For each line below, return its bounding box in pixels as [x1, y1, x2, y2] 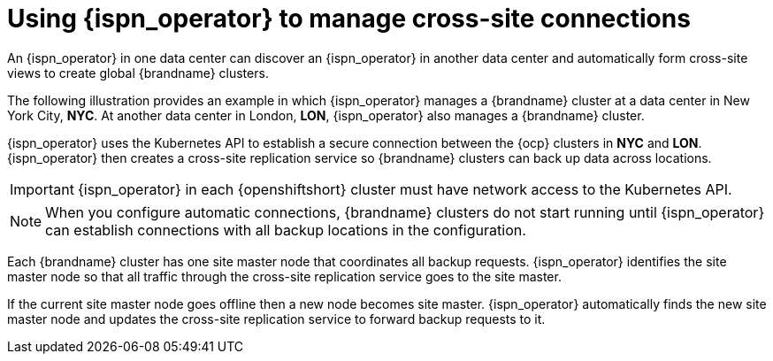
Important [10, 180, 74, 198]
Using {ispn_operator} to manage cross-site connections [7, 4, 691, 34]
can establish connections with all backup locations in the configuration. [45, 220, 526, 239]
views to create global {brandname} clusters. [7, 65, 269, 81]
